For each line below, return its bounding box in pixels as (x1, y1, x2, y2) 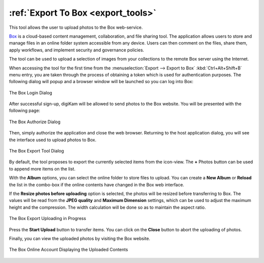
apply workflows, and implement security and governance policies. (9, 47, 144, 53)
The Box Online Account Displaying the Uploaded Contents (9, 247, 128, 253)
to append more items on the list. (9, 166, 76, 172)
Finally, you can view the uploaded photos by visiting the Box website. (9, 235, 151, 241)
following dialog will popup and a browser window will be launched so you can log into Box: (9, 79, 194, 85)
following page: (9, 108, 41, 113)
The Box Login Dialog (9, 89, 52, 95)
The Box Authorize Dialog (9, 119, 61, 125)
